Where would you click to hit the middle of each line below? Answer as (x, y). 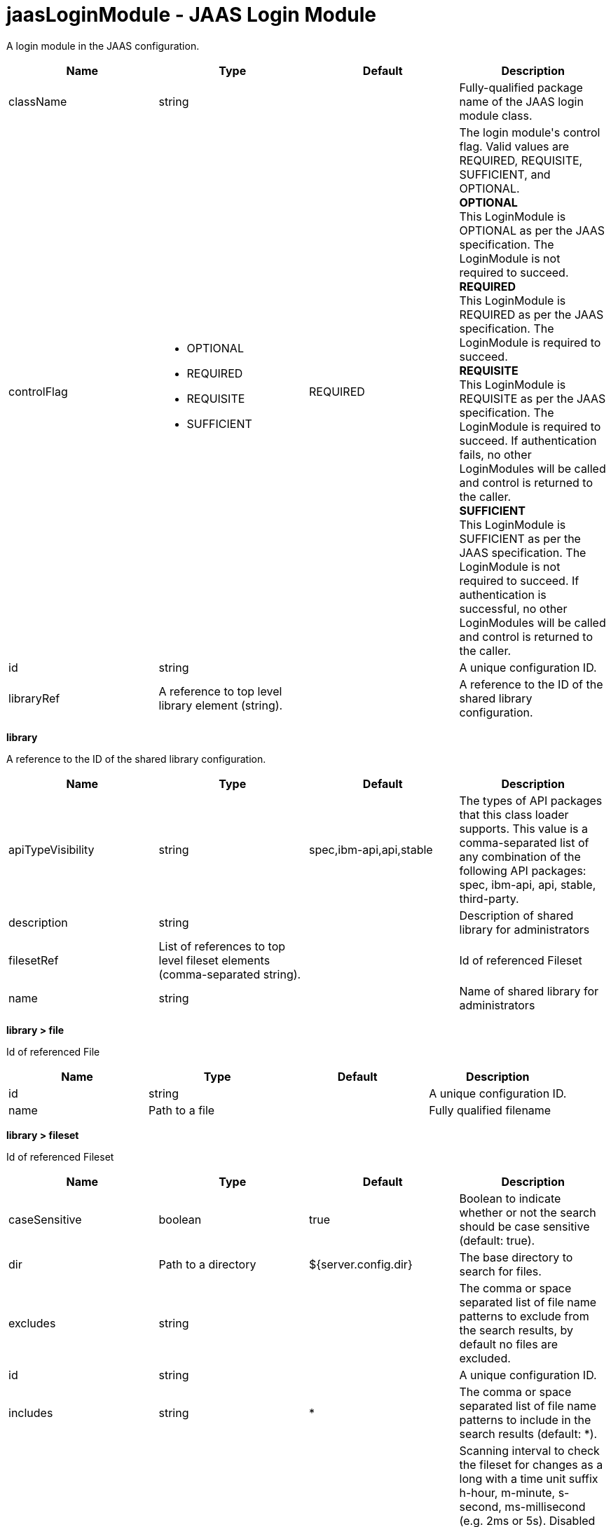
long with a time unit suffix (529, 1478)
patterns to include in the (525, 1419)
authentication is (503, 594)
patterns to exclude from (524, 1316)
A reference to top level (220, 691)
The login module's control (530, 132)
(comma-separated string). (230, 974)
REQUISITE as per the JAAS (533, 398)
